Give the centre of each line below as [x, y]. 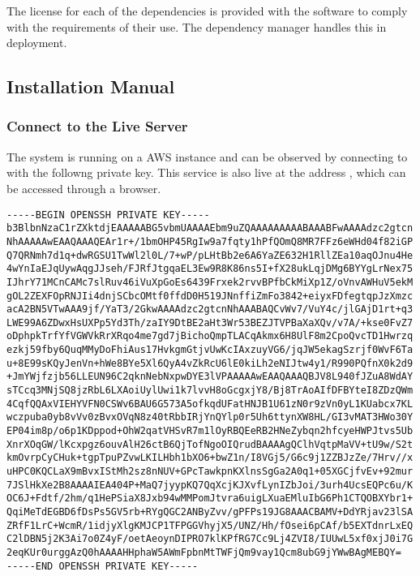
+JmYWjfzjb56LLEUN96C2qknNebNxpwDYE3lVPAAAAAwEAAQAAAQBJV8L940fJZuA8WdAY [210, 377]
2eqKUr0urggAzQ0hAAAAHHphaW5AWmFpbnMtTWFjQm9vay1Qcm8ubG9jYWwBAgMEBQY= [204, 552]
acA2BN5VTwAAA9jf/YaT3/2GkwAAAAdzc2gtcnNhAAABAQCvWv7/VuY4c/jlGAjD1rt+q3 [210, 309]
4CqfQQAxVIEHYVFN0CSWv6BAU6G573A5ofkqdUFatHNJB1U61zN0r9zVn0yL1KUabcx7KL [210, 404]
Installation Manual [91, 86]
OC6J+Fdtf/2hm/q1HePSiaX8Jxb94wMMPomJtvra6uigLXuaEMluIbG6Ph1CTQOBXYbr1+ [210, 499]
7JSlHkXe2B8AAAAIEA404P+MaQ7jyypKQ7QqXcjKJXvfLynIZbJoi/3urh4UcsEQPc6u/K [210, 485]
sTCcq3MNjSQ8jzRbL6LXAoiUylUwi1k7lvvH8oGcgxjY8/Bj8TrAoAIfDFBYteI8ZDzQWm [210, 391]
